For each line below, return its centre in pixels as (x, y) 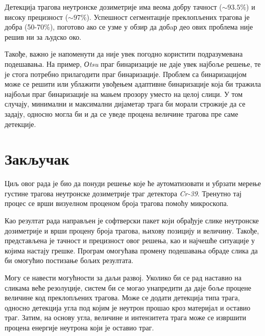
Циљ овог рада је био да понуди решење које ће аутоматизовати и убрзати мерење (133, 183)
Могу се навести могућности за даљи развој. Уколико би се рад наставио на (123, 277)
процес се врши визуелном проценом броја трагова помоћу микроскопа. (117, 203)
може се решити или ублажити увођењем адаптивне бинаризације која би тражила (133, 84)
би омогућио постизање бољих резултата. (69, 260)
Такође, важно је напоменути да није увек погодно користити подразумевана (124, 54)
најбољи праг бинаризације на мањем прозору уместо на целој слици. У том (124, 94)
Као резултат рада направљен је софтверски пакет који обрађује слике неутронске (132, 221)
